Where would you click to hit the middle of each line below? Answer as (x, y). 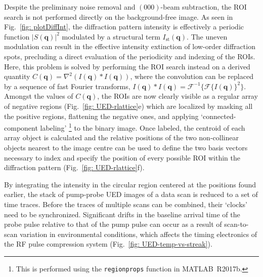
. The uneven (207, 36)
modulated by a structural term (111, 36)
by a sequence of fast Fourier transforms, (67, 86)
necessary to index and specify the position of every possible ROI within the (122, 157)
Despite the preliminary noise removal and (70, 7)
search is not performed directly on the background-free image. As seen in (119, 16)
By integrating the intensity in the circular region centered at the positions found (130, 184)
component (21, 127)
